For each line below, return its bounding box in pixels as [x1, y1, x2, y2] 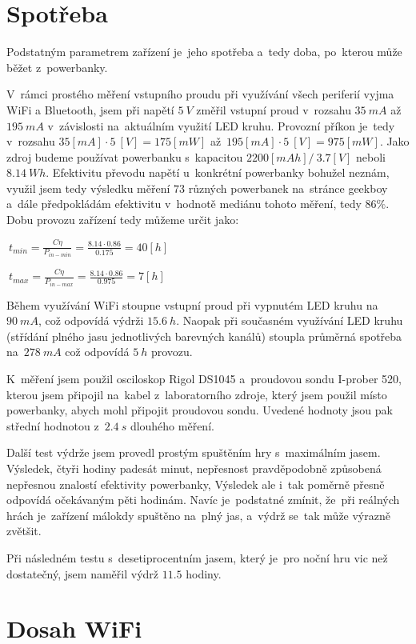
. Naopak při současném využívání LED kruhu [176, 312, 403, 329]
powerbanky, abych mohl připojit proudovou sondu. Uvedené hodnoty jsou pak [6, 402, 393, 418]
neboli [356, 148, 386, 165]
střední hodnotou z [6, 417, 99, 434]
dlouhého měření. [130, 417, 214, 434]
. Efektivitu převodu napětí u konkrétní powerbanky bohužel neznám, [46, 164, 390, 181]
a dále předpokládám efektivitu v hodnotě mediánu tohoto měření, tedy [6, 195, 362, 212]
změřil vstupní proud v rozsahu [196, 101, 351, 118]
